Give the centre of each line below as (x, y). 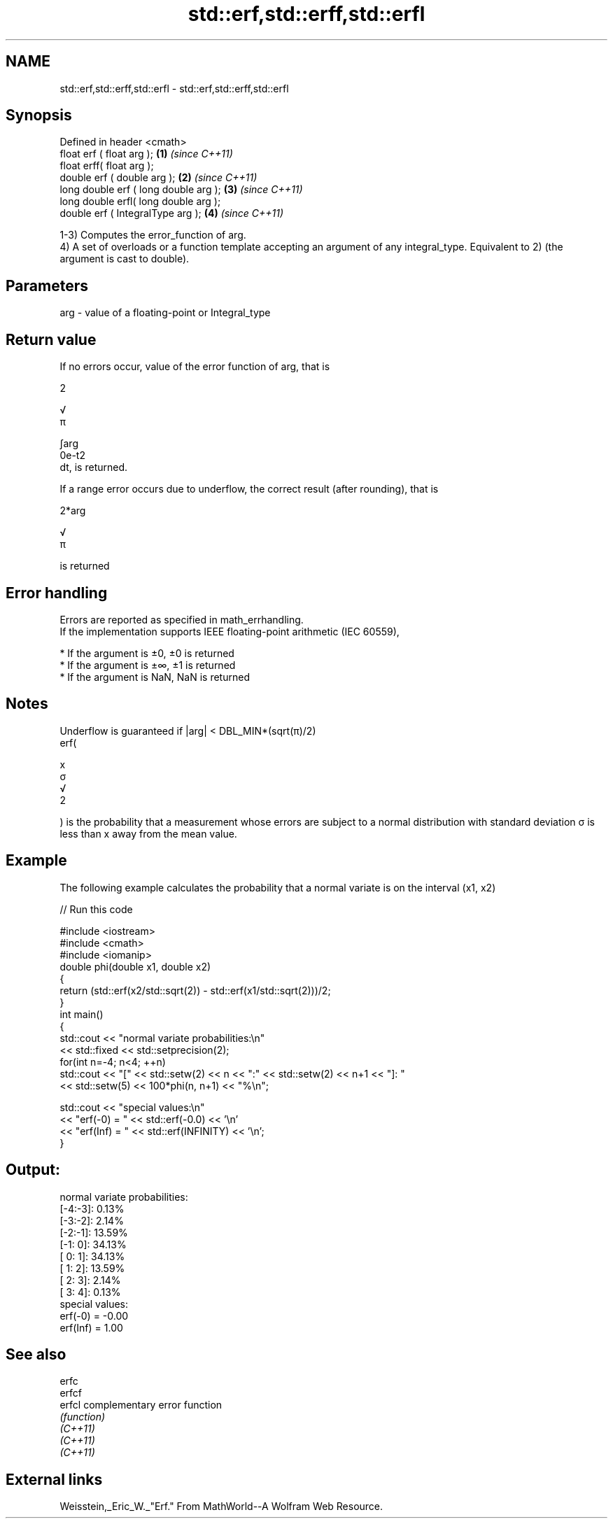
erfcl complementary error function (141, 1405)
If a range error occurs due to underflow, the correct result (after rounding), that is (249, 489)
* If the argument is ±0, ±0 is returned (147, 653)
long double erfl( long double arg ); (140, 202)
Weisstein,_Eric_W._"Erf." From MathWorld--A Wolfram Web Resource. (221, 1507)
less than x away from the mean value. (148, 833)
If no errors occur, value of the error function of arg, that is (195, 367)
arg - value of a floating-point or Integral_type (165, 313)
